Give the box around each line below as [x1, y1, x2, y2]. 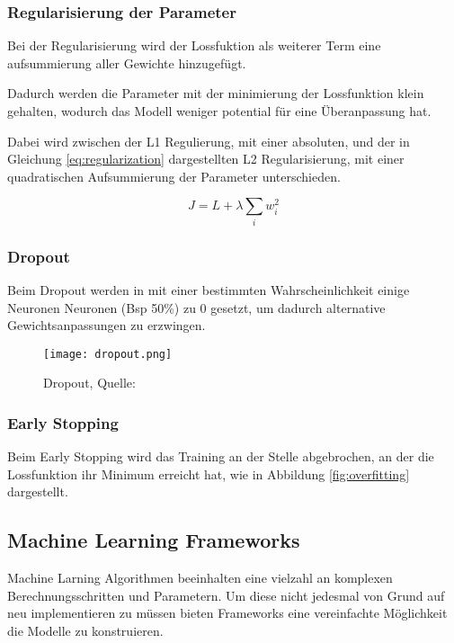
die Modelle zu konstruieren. [7, 621, 164, 639]
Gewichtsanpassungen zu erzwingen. [7, 316, 206, 335]
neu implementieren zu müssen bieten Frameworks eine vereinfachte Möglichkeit [7, 603, 448, 622]
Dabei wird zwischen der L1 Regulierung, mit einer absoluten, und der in [7, 131, 410, 150]
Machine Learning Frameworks [7, 526, 300, 554]
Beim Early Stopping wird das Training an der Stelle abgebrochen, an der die [7, 447, 434, 466]
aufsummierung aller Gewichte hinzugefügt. [7, 53, 246, 72]
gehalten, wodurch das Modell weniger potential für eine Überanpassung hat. [7, 102, 432, 120]
